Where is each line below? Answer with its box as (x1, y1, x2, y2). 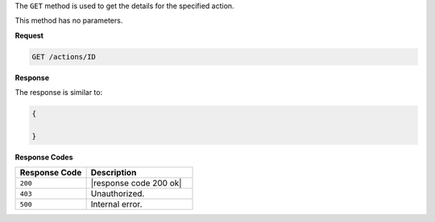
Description (90, 167, 137, 179)
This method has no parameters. (14, 16, 123, 26)
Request (14, 31, 44, 40)
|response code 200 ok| (90, 178, 182, 189)
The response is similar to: (14, 88, 103, 97)
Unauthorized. (90, 188, 145, 199)
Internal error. (90, 199, 143, 210)
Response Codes (14, 152, 73, 162)
